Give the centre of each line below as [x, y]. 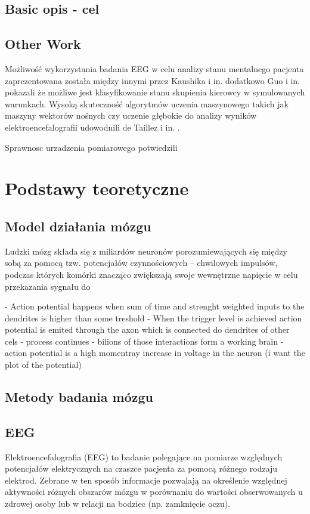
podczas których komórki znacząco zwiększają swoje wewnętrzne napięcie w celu [151, 274]
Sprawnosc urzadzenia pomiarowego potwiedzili [91, 147]
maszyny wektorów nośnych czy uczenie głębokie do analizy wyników [131, 115]
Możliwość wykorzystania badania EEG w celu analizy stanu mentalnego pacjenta [154, 68]
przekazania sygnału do [48, 286]
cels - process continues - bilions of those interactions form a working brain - [144, 341]
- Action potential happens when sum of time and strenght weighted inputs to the [155, 306]
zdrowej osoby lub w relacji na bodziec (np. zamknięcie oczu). [118, 504]
